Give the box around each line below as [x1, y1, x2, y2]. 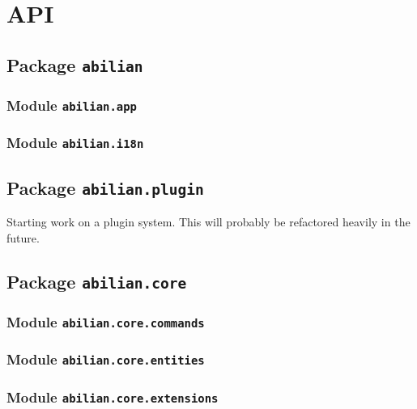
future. [6, 229, 40, 246]
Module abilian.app [6, 95, 137, 115]
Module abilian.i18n [6, 133, 144, 153]
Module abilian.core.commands [6, 311, 205, 331]
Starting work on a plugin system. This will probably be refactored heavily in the [6, 213, 411, 230]
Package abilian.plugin [6, 175, 204, 200]
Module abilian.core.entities [6, 349, 205, 369]
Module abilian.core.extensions [6, 386, 219, 407]
